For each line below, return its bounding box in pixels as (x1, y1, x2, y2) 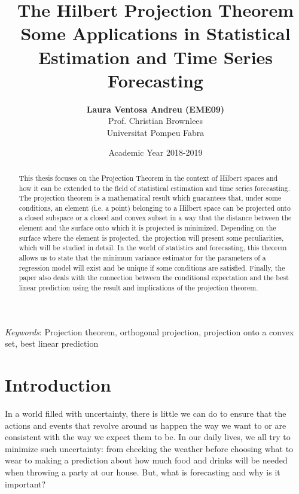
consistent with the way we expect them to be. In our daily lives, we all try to (5, 431, 291, 443)
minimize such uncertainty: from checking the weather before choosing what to (5, 442, 294, 454)
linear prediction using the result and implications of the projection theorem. (19, 283, 258, 293)
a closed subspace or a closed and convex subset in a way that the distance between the (19, 213, 292, 223)
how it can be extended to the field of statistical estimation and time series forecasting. (19, 183, 291, 193)
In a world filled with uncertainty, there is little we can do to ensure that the (5, 407, 286, 420)
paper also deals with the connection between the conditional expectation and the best (19, 272, 289, 283)
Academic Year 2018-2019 (108, 146, 203, 159)
